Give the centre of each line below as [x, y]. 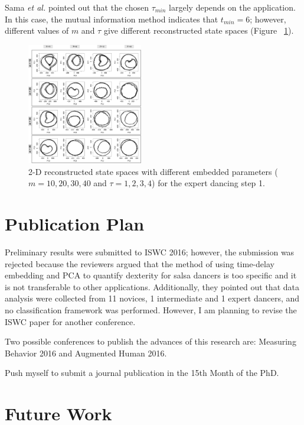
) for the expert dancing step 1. [208, 183]
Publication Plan [75, 224]
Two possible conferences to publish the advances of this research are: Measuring [151, 341]
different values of [37, 30]
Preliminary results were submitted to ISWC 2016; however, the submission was [150, 252]
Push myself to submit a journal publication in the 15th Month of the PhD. [142, 373]
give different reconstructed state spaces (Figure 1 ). [199, 30]
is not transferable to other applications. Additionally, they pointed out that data [152, 286]
